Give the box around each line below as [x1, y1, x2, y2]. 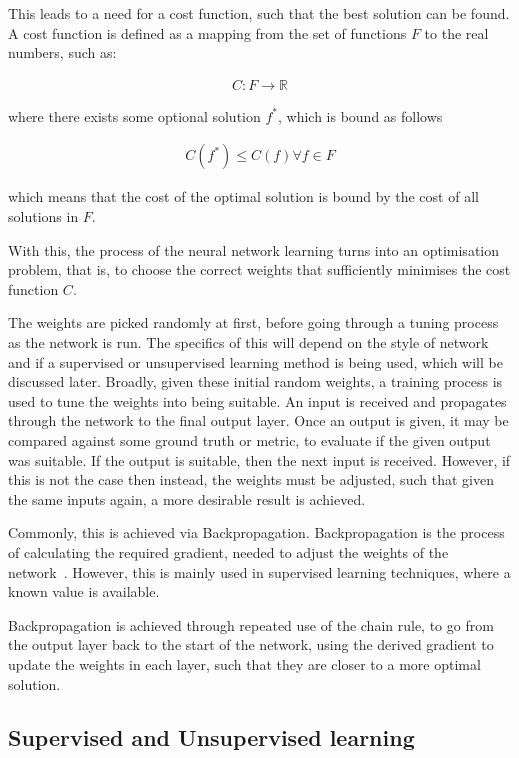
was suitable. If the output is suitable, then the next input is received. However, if [8, 449, 511, 470]
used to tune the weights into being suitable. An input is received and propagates [8, 390, 507, 411]
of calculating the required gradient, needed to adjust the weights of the [8, 541, 449, 562]
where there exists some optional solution [8, 105, 261, 126]
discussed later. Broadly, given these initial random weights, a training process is [8, 371, 503, 392]
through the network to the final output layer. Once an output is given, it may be [8, 410, 509, 431]
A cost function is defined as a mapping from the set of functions [8, 22, 407, 43]
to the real [424, 22, 489, 43]
